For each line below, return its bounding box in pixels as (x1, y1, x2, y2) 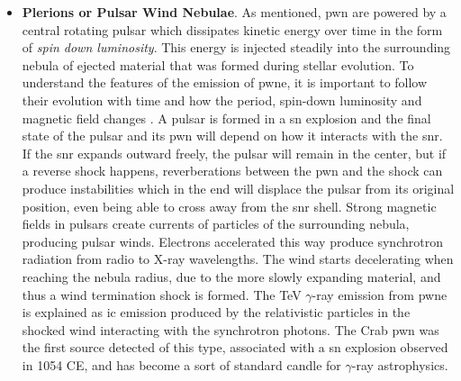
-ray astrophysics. (351, 355, 448, 374)
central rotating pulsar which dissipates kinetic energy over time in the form (22, 20, 443, 39)
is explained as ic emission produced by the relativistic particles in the (22, 303, 411, 322)
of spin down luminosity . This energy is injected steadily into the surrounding (22, 38, 451, 57)
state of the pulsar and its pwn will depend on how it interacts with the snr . (22, 126, 443, 145)
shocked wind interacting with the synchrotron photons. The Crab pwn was (22, 320, 439, 339)
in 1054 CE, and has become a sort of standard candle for (22, 355, 341, 374)
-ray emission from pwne (312, 285, 447, 304)
